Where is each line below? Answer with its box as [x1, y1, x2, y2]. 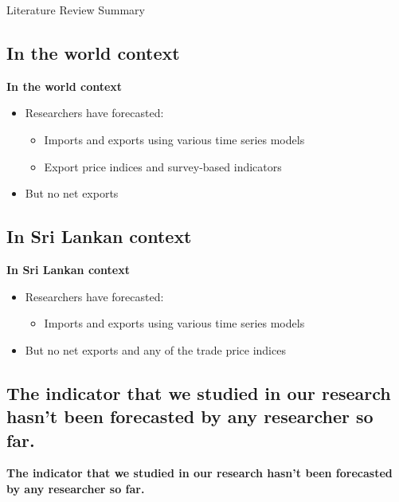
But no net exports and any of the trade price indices [25, 341, 286, 358]
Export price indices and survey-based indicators [44, 158, 282, 175]
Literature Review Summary [6, 2, 145, 18]
